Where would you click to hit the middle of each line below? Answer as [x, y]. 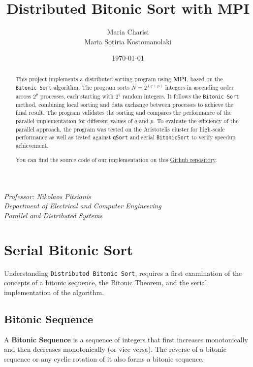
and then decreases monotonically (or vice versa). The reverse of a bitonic [115, 349]
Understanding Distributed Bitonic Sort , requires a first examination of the [123, 273]
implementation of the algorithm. [54, 292]
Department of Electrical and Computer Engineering [83, 206]
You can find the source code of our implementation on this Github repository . [116, 159]
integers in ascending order [199, 87]
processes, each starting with [77, 96]
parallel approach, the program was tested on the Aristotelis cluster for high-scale [120, 129]
